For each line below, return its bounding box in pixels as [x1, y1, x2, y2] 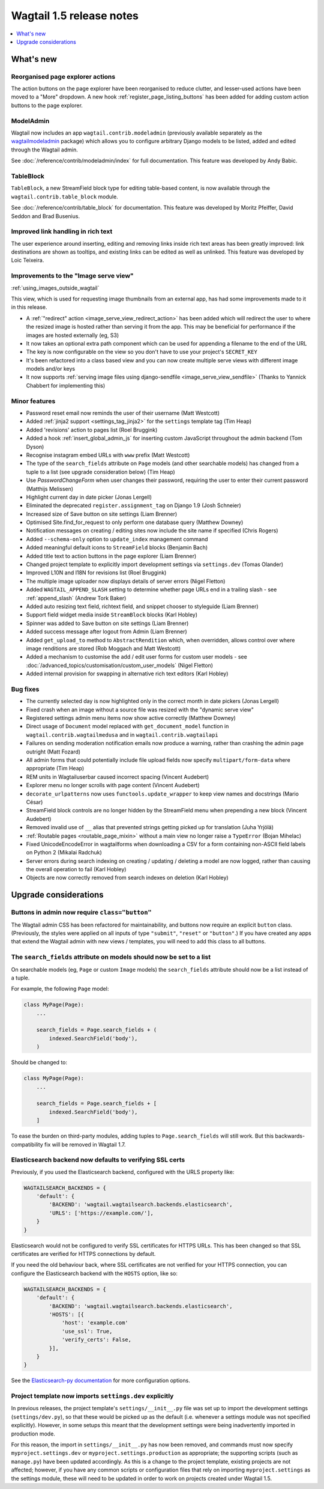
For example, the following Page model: [11, 985, 109, 993]
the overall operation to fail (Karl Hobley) [26, 866, 127, 873]
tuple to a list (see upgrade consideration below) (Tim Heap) [26, 468, 175, 475]
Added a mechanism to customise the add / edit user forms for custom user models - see [26, 653, 247, 660]
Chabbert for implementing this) [26, 382, 106, 389]
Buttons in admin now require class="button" [11, 908, 152, 916]
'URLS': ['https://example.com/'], [49, 1210, 154, 1216]
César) [26, 798, 43, 805]
